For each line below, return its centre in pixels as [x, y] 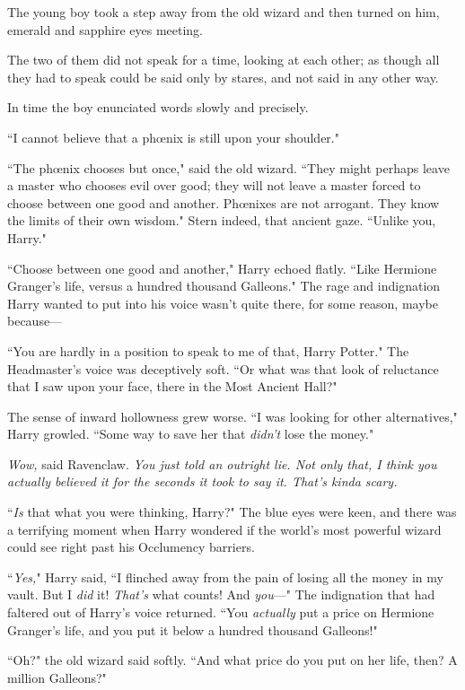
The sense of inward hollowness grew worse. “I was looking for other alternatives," [232, 416]
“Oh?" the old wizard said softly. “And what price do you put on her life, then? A [232, 660]
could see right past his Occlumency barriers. [131, 547]
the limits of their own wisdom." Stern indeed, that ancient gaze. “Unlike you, [222, 220]
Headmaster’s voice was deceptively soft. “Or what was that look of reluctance [223, 368]
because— [35, 321]
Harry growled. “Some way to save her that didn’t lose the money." [191, 434]
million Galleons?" [57, 677]
